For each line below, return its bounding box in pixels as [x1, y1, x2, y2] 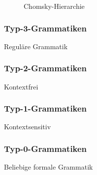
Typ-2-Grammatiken [4, 62, 87, 74]
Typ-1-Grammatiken [4, 102, 87, 115]
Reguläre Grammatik [4, 41, 68, 51]
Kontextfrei [4, 81, 38, 91]
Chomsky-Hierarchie [24, 1, 85, 11]
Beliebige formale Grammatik [4, 162, 93, 172]
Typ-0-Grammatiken [4, 142, 87, 154]
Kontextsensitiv [4, 121, 51, 132]
